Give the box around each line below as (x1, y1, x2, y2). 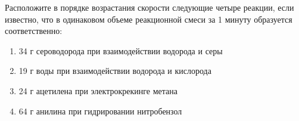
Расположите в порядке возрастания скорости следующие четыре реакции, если (5, 1, 294, 13)
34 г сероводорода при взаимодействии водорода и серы (18, 44, 223, 57)
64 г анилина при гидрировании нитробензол (18, 104, 182, 117)
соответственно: (5, 24, 63, 37)
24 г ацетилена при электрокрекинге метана (18, 84, 177, 97)
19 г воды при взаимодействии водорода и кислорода (18, 64, 211, 77)
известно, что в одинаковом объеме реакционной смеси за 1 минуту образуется (5, 13, 292, 25)
